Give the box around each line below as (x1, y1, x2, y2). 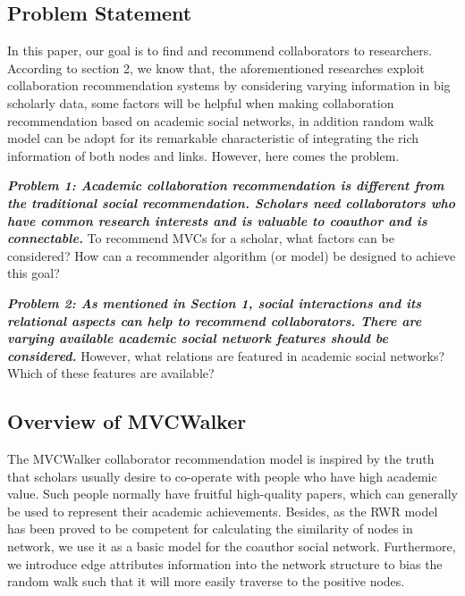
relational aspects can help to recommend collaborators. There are (7, 311, 422, 330)
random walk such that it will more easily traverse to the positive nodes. (7, 572, 405, 591)
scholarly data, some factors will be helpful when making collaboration (7, 93, 394, 112)
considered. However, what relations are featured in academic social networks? (7, 346, 445, 365)
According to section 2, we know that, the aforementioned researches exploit (7, 58, 425, 77)
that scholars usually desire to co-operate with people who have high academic (7, 466, 437, 485)
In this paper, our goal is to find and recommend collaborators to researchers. (7, 41, 433, 60)
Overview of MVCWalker (7, 407, 247, 435)
